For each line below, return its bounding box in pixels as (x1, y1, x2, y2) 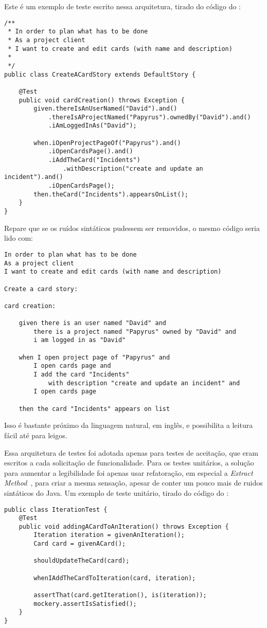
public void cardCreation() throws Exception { (19, 96, 185, 104)
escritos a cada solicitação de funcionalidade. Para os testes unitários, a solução (4, 457, 254, 468)
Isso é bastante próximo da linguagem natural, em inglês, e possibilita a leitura (4, 420, 253, 430)
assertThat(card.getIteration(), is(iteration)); (33, 591, 207, 599)
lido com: (4, 232, 33, 243)
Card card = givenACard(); (33, 540, 126, 548)
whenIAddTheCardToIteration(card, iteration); (33, 574, 196, 582)
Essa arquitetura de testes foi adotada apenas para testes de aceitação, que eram (4, 447, 258, 458)
